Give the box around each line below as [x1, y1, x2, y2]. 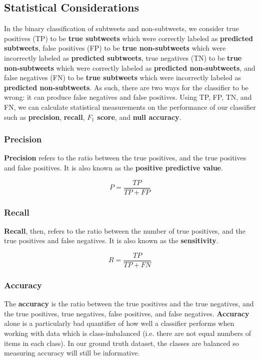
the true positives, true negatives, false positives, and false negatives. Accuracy [4, 308, 249, 318]
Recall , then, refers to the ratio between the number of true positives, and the [4, 225, 245, 236]
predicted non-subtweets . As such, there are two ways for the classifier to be [4, 82, 248, 92]
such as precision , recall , [4, 111, 85, 122]
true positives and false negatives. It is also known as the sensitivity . [4, 235, 218, 246]
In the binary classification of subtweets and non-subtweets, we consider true [4, 23, 239, 34]
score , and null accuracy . [97, 111, 181, 122]
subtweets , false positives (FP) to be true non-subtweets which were [4, 43, 226, 53]
